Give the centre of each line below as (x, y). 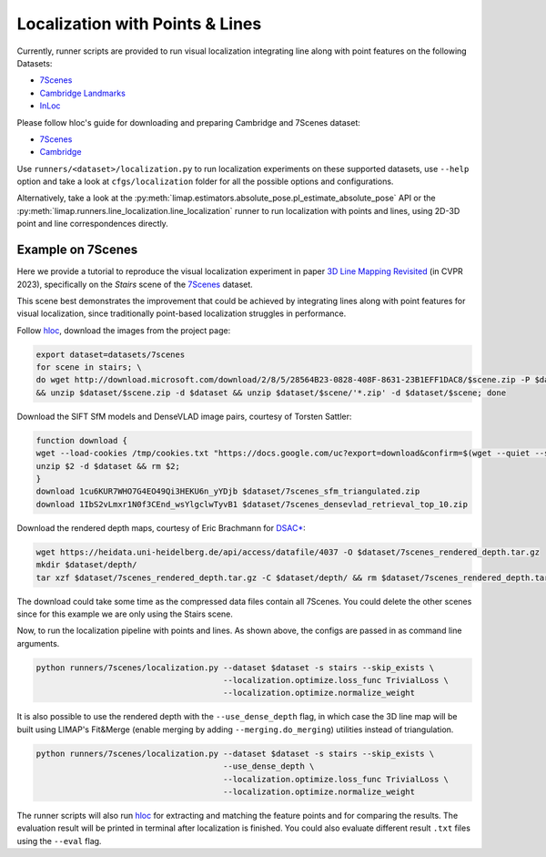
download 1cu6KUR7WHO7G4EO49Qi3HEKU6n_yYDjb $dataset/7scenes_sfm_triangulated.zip (228, 491)
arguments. (38, 643)
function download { (81, 440)
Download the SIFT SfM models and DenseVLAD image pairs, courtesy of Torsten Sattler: (184, 416)
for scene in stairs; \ (89, 367)
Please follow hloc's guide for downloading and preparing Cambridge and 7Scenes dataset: (189, 122)
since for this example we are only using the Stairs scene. (125, 614)
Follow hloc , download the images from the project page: (124, 330)
